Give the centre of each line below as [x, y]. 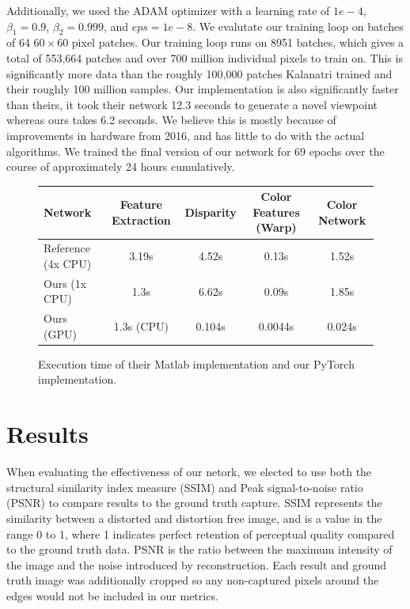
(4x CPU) [68, 263]
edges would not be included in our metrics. [112, 595]
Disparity [211, 212]
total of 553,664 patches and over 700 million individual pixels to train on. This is [205, 57]
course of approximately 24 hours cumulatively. [121, 166]
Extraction [141, 219]
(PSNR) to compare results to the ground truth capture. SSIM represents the [194, 503]
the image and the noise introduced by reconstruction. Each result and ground [197, 564]
